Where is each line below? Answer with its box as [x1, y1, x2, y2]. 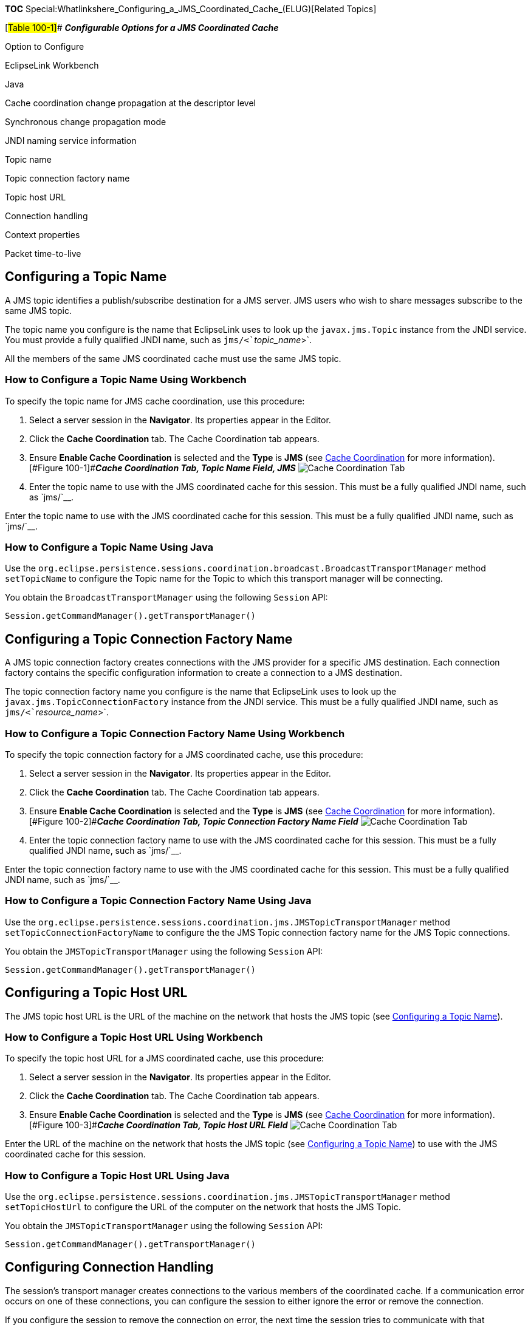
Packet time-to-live [5, 248, 81, 259]
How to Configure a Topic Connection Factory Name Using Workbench [5, 727, 345, 740]
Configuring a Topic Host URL [5, 985, 188, 1001]
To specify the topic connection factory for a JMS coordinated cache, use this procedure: [5, 749, 363, 760]
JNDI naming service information [5, 135, 137, 146]
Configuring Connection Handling [5, 1259, 214, 1275]
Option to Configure [5, 41, 84, 52]
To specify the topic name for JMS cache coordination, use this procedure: [5, 395, 305, 406]
